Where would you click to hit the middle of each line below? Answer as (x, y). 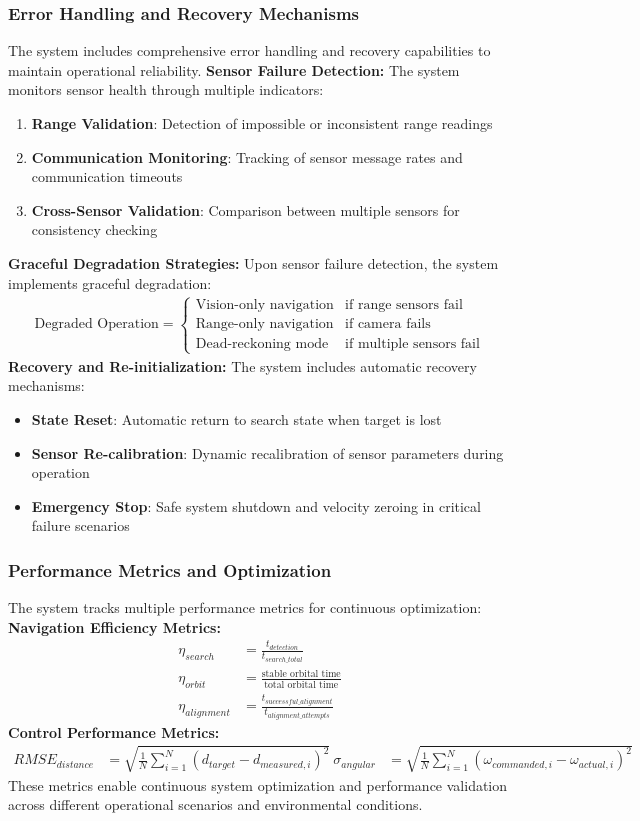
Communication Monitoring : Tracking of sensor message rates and (247, 156)
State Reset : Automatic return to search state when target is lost (236, 418)
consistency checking (94, 229)
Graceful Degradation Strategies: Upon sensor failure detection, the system (253, 262)
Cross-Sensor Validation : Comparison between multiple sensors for (245, 209)
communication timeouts (107, 176)
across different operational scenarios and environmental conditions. (215, 804)
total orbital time (301, 684)
